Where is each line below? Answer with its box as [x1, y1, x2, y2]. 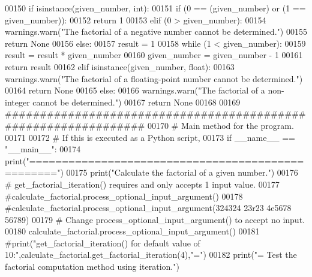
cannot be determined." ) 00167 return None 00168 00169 [32, 95, 241, 108]
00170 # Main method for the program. [147, 119, 294, 131]
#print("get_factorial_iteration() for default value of [5, 236, 200, 249]
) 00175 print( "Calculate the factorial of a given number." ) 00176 [60, 166, 298, 179]
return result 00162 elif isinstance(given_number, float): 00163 [5, 60, 235, 73]
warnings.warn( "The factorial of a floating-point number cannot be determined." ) [5, 72, 303, 85]
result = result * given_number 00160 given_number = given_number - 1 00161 [5, 49, 303, 61]
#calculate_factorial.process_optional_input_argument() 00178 [5, 189, 243, 202]
